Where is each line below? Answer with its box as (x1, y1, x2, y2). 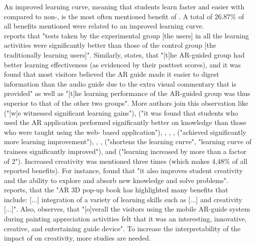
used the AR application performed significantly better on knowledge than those (4, 117, 247, 127)
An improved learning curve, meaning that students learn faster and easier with (4, 1, 245, 11)
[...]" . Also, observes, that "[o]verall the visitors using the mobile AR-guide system (4, 204, 250, 214)
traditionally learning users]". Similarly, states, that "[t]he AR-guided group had (4, 49, 245, 60)
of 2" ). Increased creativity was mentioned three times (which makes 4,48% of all (4, 155, 248, 166)
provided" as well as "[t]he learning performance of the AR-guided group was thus (4, 88, 251, 98)
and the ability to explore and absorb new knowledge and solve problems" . (4, 175, 228, 185)
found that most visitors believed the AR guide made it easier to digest (4, 69, 219, 79)
